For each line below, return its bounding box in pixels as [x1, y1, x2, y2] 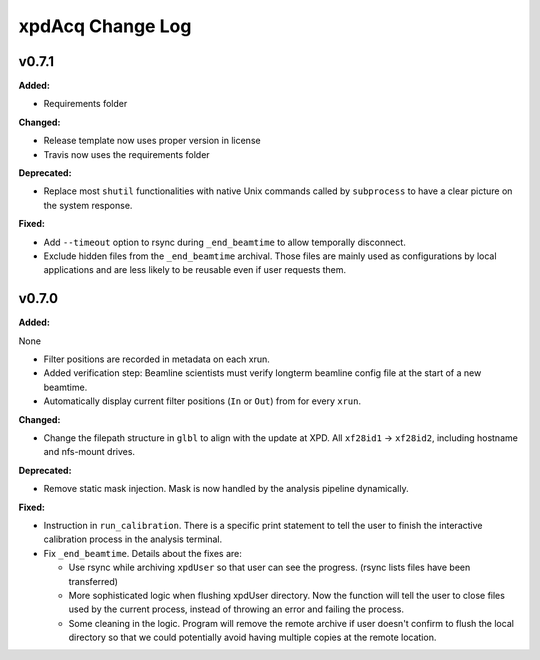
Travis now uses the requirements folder [43, 148, 210, 160]
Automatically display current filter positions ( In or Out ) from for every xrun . [43, 395, 362, 407]
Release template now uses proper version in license [43, 135, 261, 147]
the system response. [43, 199, 133, 211]
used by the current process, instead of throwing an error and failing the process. [68, 603, 405, 615]
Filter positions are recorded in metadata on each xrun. [43, 353, 270, 365]
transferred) [68, 575, 119, 587]
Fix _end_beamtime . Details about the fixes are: [43, 547, 242, 559]
